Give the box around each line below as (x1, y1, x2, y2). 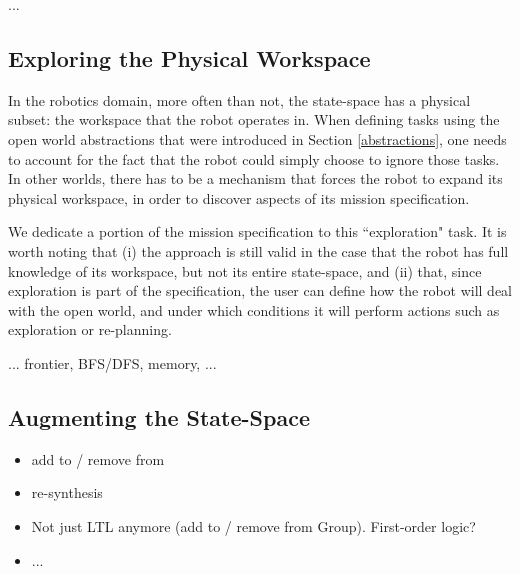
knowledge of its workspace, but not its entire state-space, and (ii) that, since (8, 260, 482, 281)
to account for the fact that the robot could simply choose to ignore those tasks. (8, 148, 500, 169)
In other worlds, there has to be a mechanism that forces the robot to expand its (8, 168, 503, 189)
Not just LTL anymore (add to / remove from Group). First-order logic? (31, 515, 476, 536)
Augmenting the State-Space (8, 401, 310, 432)
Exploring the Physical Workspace (8, 42, 371, 73)
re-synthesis (31, 482, 103, 503)
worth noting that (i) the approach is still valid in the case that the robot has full (8, 240, 509, 261)
